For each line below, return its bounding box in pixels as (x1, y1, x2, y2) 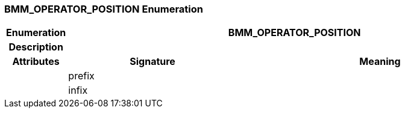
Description (8, 41, 63, 53)
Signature (130, 55, 175, 68)
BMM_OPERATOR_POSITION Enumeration (4, 3, 204, 15)
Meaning (359, 55, 401, 68)
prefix (68, 70, 95, 82)
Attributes (12, 55, 60, 68)
